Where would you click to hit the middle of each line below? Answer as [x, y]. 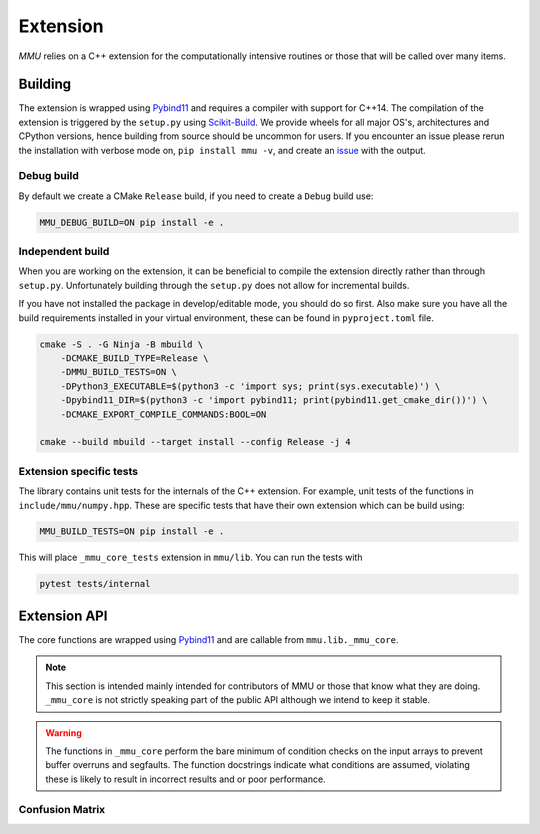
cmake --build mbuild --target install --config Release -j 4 [195, 442]
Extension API [63, 615]
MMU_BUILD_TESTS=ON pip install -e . [132, 531]
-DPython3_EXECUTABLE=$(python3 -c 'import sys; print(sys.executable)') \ [250, 386]
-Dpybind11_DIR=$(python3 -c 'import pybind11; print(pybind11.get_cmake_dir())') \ [274, 400]
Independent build [64, 252]
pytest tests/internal [95, 584]
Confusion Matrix [62, 810]
